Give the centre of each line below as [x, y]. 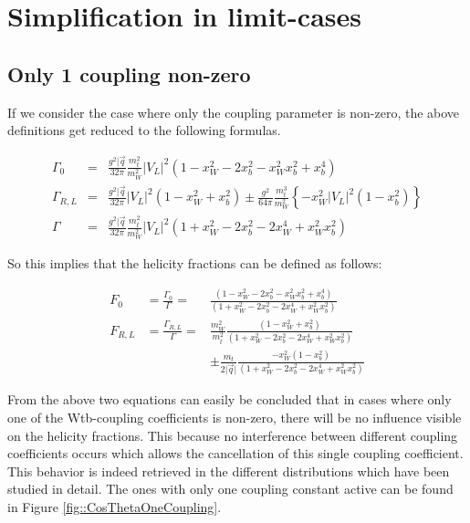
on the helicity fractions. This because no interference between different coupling [233, 435]
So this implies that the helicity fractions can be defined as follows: [195, 263]
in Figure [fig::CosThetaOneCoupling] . [115, 506]
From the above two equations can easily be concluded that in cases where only [230, 399]
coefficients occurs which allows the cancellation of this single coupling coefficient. [235, 453]
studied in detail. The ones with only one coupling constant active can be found [230, 489]
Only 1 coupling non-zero [129, 73]
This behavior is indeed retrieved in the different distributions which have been [229, 471]
